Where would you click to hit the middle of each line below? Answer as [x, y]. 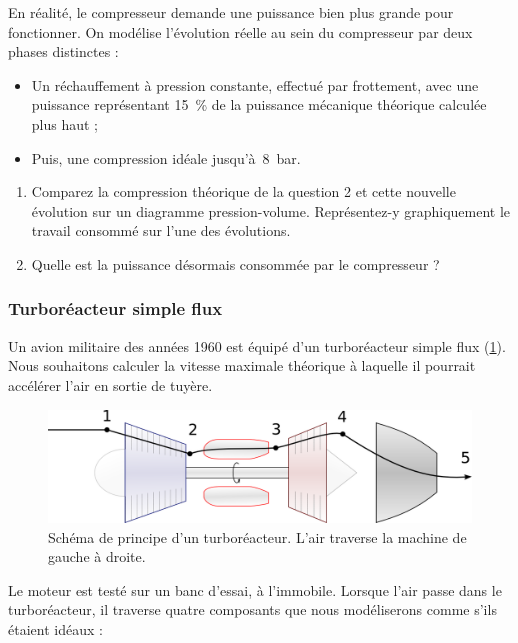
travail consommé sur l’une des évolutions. [161, 230]
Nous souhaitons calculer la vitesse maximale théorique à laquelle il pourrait [242, 365]
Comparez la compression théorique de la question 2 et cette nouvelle [243, 191]
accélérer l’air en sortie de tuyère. [110, 384]
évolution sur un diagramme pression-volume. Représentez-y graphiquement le [271, 210]
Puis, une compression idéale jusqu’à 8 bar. [166, 157]
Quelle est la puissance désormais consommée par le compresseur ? [235, 263]
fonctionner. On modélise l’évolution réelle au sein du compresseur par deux [240, 31]
